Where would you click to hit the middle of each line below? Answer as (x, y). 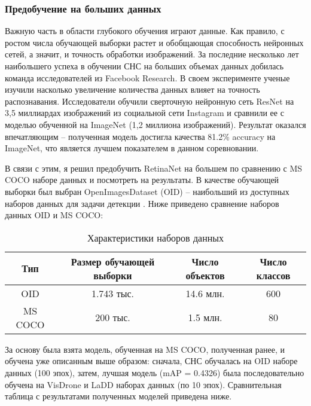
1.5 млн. (205, 318)
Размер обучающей (113, 261)
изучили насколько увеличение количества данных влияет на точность (132, 89)
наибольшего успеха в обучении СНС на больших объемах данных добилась (144, 66)
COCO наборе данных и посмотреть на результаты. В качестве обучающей (142, 180)
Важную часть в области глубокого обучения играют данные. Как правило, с (145, 31)
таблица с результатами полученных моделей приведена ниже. (118, 396)
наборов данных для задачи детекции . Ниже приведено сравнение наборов (142, 203)
